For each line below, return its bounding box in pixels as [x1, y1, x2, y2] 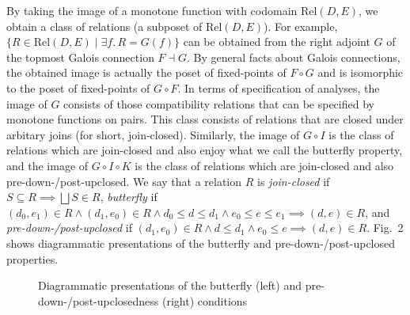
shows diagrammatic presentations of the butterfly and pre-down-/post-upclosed [6, 234, 396, 251]
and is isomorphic [317, 64, 404, 81]
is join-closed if [257, 173, 330, 189]
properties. [6, 250, 59, 267]
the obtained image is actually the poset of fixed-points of [6, 64, 287, 81]
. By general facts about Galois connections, [186, 48, 401, 65]
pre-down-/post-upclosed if [6, 219, 133, 236]
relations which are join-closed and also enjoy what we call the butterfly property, [6, 142, 403, 158]
